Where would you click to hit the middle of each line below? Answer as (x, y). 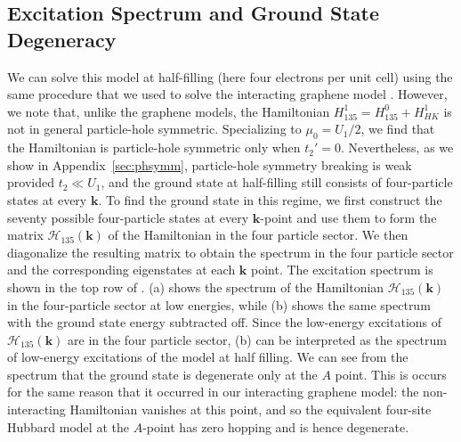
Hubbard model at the (68, 426)
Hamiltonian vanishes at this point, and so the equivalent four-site (251, 409)
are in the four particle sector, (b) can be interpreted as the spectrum (257, 339)
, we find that (398, 129)
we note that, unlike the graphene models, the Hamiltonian (169, 111)
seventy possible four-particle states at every (128, 217)
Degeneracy (62, 39)
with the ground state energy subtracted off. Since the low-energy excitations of (225, 322)
